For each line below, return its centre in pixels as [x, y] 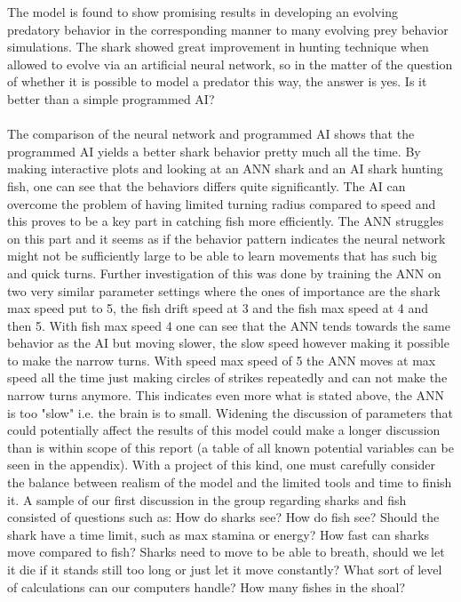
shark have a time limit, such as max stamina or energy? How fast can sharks [219, 534]
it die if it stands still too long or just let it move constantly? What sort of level [225, 569]
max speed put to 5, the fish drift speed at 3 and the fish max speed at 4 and [218, 308]
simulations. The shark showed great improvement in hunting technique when [218, 47]
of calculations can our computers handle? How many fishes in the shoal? [207, 586]
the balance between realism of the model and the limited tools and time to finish [230, 482]
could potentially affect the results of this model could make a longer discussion [224, 430]
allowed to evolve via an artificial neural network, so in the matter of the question [230, 64]
